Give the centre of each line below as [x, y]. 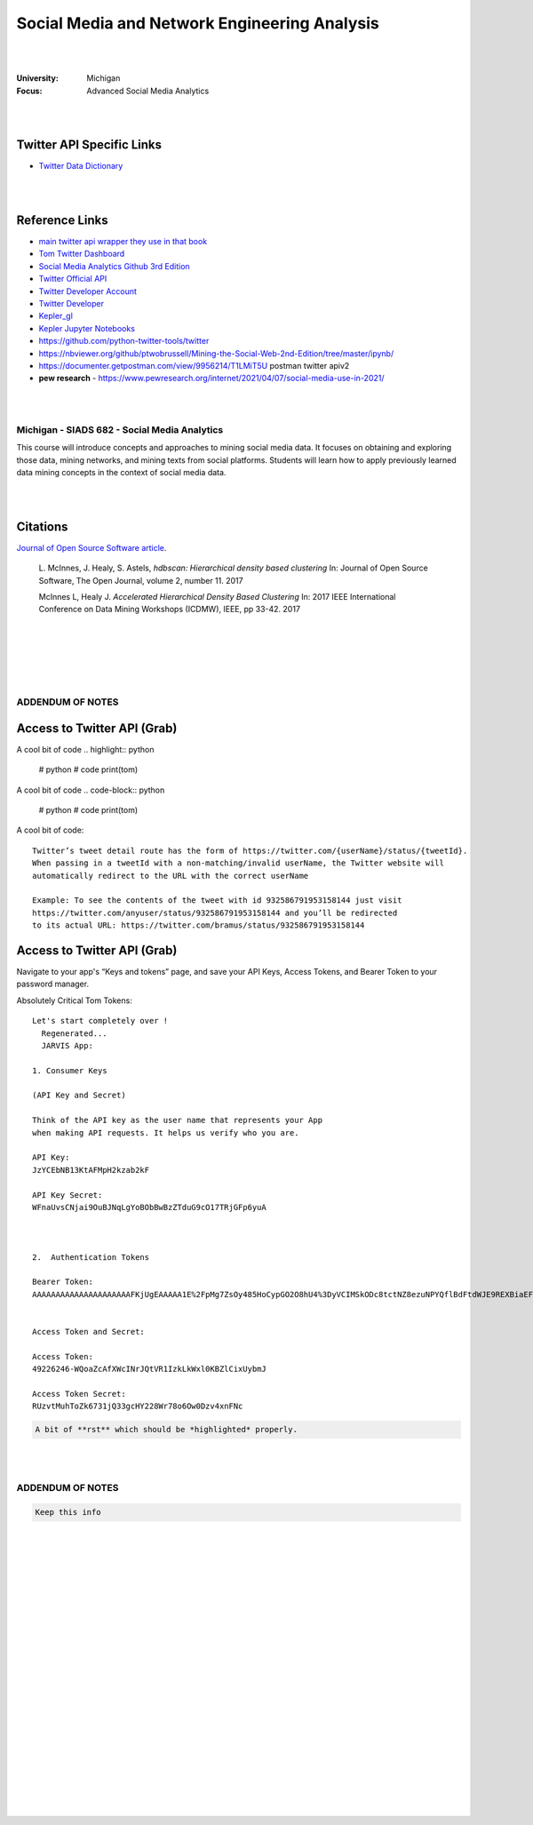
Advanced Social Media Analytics [148, 91]
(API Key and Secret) [79, 1096]
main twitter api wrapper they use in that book [123, 242]
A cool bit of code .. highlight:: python [85, 749]
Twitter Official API [73, 279]
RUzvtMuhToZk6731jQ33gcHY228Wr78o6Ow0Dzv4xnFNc [138, 1407]
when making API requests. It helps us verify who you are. [166, 1132]
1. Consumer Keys [70, 1070]
